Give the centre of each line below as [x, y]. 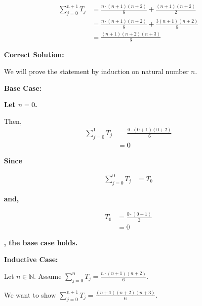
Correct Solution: [34, 55]
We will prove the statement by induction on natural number [96, 71]
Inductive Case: [31, 259]
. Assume [48, 276]
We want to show [30, 294]
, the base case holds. [41, 243]
